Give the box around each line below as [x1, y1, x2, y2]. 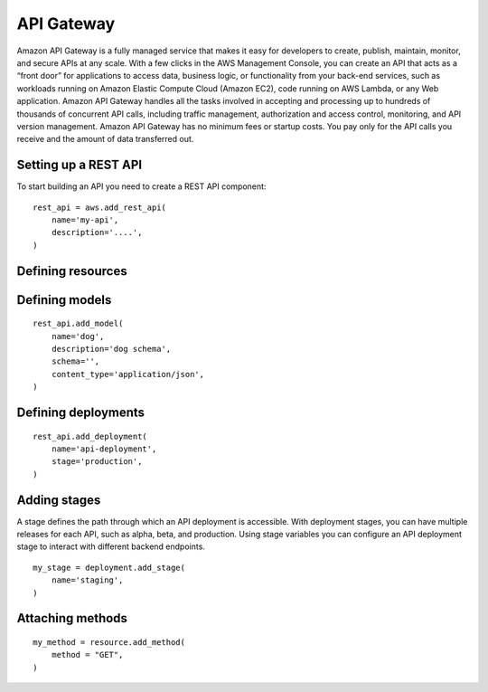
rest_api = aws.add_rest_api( [33, 202, 167, 213]
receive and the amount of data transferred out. [16, 134, 194, 145]
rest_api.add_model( [33, 318, 124, 329]
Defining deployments [16, 404, 145, 420]
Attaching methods [16, 611, 128, 626]
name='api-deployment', [51, 443, 157, 454]
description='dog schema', [51, 344, 172, 354]
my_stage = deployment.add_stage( [33, 562, 185, 573]
